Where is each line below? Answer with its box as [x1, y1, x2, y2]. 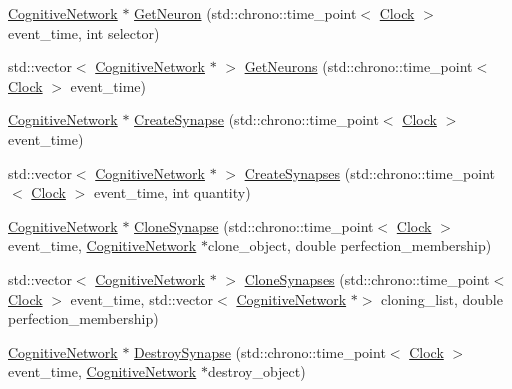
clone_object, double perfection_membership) [207, 235, 492, 256]
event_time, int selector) [8, 22, 160, 43]
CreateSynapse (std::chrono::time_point [134, 109, 379, 130]
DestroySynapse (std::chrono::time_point [134, 341, 386, 362]
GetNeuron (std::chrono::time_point [134, 3, 357, 23]
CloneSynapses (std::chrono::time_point [244, 268, 490, 289]
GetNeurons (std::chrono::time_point [244, 56, 473, 77]
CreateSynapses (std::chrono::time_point [244, 162, 496, 183]
